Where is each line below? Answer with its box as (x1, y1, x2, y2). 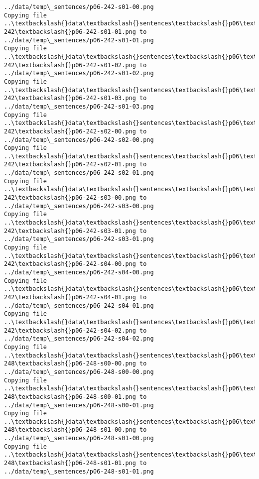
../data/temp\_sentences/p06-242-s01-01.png (4, 36, 154, 44)
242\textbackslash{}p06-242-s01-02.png (4, 61, 136, 69)
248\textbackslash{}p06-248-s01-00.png (4, 426, 136, 434)
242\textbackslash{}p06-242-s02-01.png (4, 161, 136, 168)
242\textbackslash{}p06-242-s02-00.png (4, 127, 136, 135)
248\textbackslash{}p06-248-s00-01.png (4, 393, 136, 400)
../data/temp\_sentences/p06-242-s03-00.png (4, 202, 154, 210)
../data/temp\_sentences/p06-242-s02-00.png (4, 136, 154, 143)
